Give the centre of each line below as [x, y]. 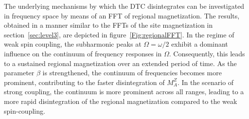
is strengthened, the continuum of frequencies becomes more [132, 73]
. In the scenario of [205, 82]
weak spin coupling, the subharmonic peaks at [73, 44]
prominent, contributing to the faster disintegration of [84, 82]
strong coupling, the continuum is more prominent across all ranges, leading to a [124, 92]
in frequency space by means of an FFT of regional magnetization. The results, [122, 15]
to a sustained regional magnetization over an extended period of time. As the [120, 63]
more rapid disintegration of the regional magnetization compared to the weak [121, 101]
